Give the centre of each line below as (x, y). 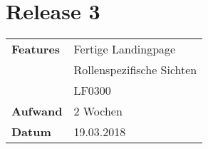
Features (36, 49)
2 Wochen (98, 111)
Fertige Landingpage (125, 49)
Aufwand (37, 111)
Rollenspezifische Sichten (135, 70)
